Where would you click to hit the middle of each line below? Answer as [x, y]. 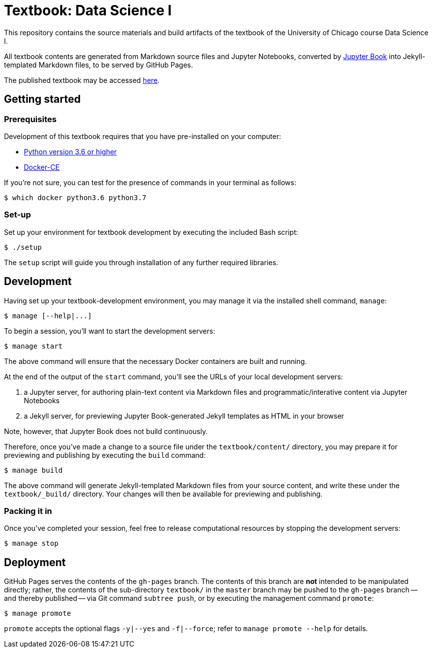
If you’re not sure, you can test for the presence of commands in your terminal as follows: [150, 182]
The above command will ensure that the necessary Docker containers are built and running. [155, 361]
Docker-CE [42, 167]
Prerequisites [30, 119]
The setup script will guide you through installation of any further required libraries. [141, 262]
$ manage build [34, 470]
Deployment [35, 562]
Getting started [42, 99]
